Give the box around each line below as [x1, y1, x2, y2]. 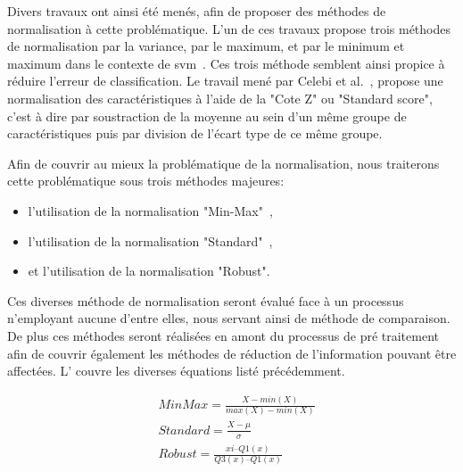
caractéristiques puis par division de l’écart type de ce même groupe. [7, 124, 383, 143]
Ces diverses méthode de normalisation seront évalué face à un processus [7, 291, 404, 310]
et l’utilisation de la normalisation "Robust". [28, 261, 270, 280]
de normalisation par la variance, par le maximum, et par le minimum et [7, 37, 405, 55]
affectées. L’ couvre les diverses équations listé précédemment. [7, 361, 345, 380]
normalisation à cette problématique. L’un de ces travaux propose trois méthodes [7, 19, 451, 37]
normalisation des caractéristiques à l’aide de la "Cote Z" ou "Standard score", [7, 88, 433, 107]
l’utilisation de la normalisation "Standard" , [28, 231, 273, 250]
